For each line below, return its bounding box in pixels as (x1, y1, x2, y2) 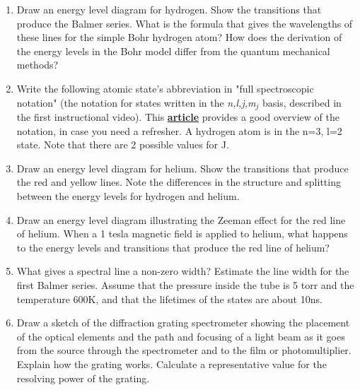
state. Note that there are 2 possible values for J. (16, 137, 229, 152)
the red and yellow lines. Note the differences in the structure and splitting (16, 175, 341, 189)
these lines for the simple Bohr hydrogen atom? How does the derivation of (16, 30, 342, 45)
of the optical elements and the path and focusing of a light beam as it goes (16, 329, 345, 343)
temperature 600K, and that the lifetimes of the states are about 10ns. (16, 291, 323, 306)
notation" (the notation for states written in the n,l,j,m (16, 95, 256, 110)
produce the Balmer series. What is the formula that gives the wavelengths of (16, 16, 353, 30)
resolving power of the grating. (16, 370, 150, 385)
